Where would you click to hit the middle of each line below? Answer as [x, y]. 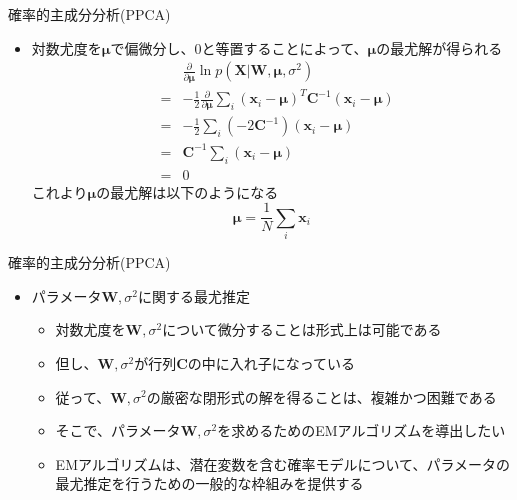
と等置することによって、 [284, 47]
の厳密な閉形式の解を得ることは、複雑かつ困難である [321, 396]
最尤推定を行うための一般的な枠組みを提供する [209, 483]
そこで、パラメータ [118, 430]
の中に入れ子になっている [271, 362]
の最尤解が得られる [439, 47]
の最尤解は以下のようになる [187, 191]
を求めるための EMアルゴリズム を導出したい [361, 430]
